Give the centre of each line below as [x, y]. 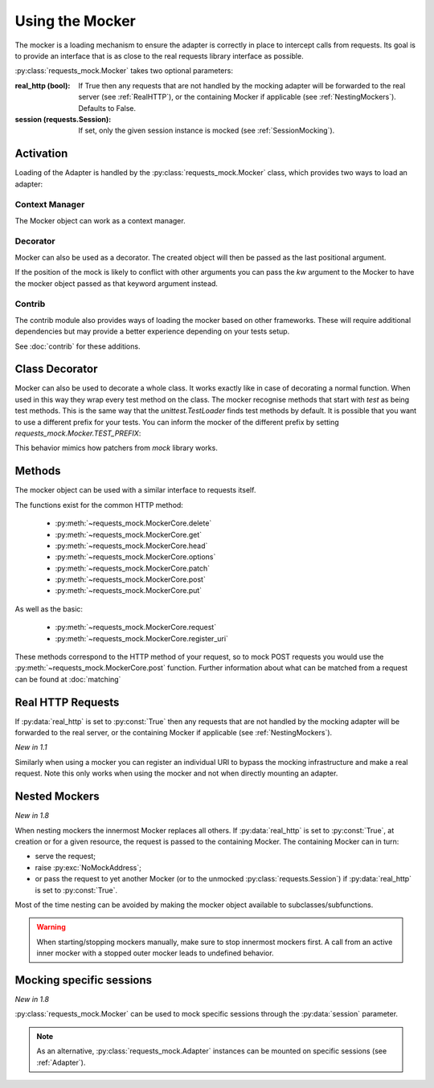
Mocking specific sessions [84, 980]
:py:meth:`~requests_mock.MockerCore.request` [136, 628]
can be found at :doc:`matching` [68, 679]
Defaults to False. [107, 108]
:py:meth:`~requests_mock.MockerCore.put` [129, 591]
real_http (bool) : [43, 85]
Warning [51, 927]
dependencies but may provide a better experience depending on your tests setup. [152, 331]
